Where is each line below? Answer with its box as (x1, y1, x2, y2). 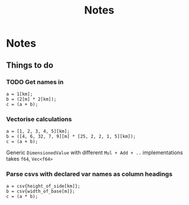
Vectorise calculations (6, 115, 72, 123)
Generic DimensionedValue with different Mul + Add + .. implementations (6, 149, 183, 156)
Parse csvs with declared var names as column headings (6, 170, 173, 178)
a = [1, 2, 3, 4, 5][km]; (6, 128, 70, 134)
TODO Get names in (6, 78, 64, 86)
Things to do (6, 60, 54, 70)
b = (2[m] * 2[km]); (6, 96, 57, 102)
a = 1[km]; (6, 91, 33, 97)
